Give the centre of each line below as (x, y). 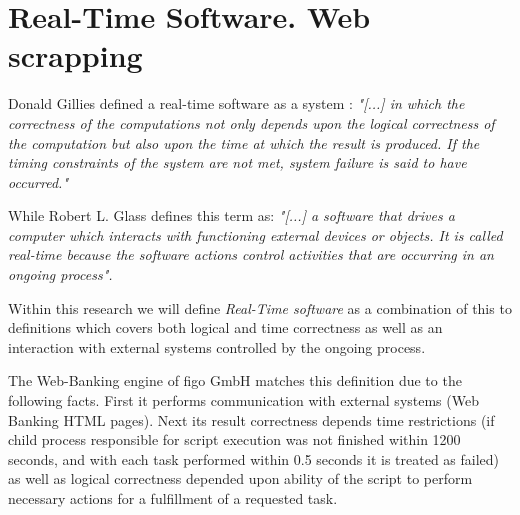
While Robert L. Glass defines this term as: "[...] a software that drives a (231, 215)
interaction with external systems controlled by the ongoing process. (217, 346)
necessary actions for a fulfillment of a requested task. (173, 498)
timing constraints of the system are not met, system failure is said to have (237, 162)
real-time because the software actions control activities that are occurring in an (251, 254)
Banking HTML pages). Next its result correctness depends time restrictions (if (251, 419)
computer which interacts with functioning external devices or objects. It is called (255, 234)
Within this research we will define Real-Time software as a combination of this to (260, 307)
